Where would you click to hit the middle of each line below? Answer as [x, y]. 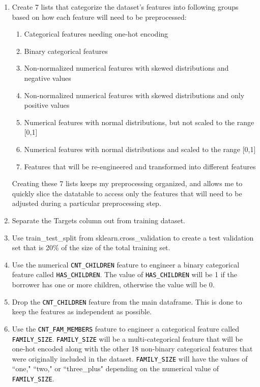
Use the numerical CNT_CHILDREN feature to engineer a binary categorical [126, 264]
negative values [48, 78]
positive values [47, 105]
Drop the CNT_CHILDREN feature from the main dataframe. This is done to [127, 301]
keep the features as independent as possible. [82, 311]
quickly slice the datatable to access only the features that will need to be [127, 193]
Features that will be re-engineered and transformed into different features [140, 166]
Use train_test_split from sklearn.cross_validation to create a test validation [133, 237]
